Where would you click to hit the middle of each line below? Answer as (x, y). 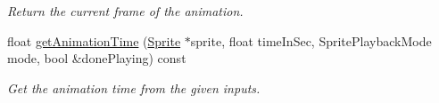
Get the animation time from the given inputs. (134, 87)
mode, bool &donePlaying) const (97, 58)
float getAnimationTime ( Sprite (94, 40)
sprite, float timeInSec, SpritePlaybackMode (311, 40)
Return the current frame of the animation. (125, 11)
